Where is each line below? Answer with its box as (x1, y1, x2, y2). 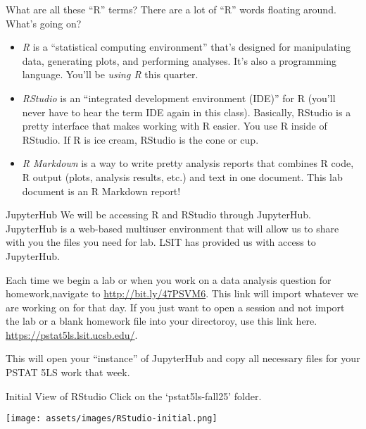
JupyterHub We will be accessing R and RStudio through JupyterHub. (6, 207, 311, 222)
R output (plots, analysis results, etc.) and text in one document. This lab (22, 169, 343, 184)
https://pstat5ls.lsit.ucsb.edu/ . (6, 327, 138, 342)
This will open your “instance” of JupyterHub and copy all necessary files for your (6, 351, 360, 366)
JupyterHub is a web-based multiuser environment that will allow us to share (6, 220, 339, 235)
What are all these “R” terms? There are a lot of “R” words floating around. (6, 2, 336, 16)
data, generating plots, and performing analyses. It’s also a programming (22, 53, 337, 68)
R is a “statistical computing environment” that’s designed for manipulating (22, 39, 351, 54)
